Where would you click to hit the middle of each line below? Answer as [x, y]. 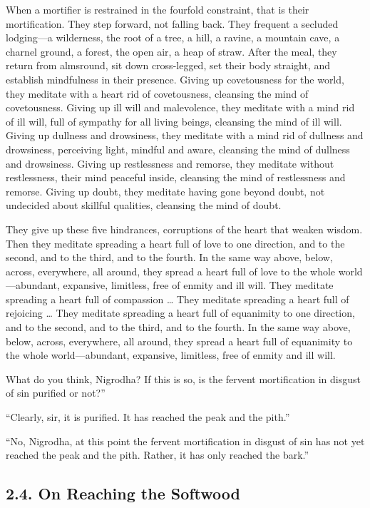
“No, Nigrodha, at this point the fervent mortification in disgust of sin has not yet [185, 441]
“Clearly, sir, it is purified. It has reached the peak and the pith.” [148, 417]
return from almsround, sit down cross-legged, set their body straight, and [168, 65]
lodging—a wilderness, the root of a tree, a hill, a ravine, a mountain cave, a [173, 37]
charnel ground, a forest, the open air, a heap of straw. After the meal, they [171, 51]
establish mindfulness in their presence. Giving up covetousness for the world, [175, 79]
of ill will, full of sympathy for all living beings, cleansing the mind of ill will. [174, 121]
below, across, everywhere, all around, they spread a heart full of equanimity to [179, 341]
